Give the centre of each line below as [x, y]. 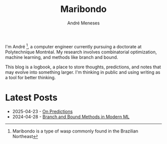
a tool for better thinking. [31, 77]
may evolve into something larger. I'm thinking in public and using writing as [83, 72]
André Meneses [83, 23]
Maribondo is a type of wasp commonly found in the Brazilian [75, 131]
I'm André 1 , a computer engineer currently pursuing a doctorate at [73, 46]
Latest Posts [31, 97]
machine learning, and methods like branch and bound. [62, 57]
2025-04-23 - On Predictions [42, 111]
